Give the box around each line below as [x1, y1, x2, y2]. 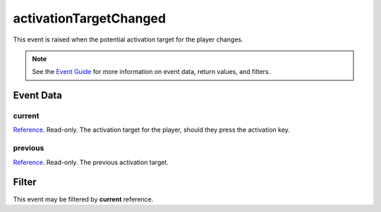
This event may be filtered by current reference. [13, 194, 154, 204]
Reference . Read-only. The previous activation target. [13, 158, 169, 166]
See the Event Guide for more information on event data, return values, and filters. [32, 68, 271, 76]
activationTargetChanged [13, 11, 166, 26]
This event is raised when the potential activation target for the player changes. [13, 35, 243, 44]
